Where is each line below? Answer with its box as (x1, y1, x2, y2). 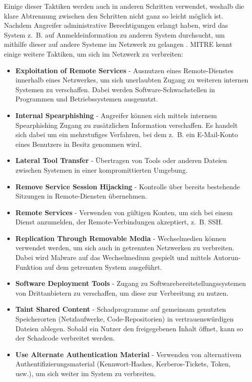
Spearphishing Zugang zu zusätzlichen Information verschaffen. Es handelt (15, 120, 238, 130)
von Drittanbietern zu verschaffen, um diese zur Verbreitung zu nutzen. (15, 287, 229, 298)
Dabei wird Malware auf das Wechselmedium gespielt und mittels (15, 252, 211, 262)
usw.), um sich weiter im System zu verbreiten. (15, 368, 156, 378)
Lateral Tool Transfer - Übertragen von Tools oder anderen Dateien (15, 155, 227, 165)
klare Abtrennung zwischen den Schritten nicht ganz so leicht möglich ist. (4, 10, 223, 20)
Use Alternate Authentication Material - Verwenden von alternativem (15, 349, 242, 359)
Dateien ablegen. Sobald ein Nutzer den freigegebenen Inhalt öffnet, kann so (15, 323, 243, 333)
